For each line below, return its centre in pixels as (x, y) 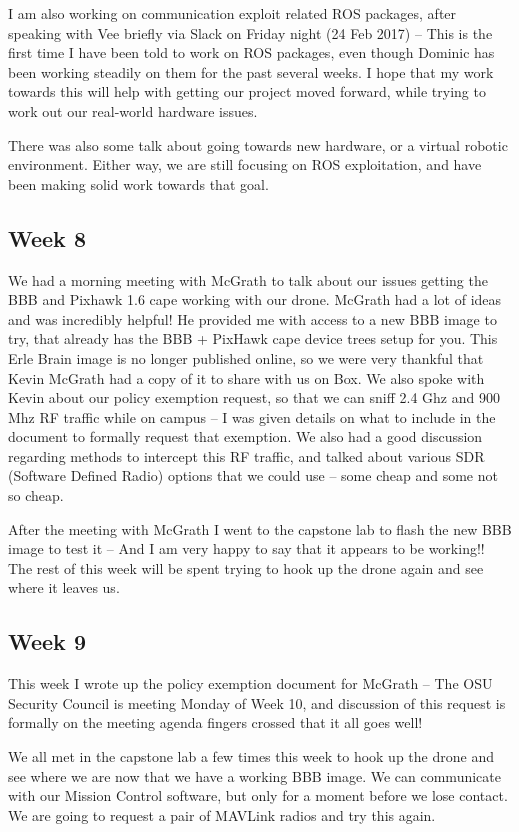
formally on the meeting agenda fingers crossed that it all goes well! (215, 722)
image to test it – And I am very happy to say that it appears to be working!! (246, 548)
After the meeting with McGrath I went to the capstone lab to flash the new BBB (260, 528)
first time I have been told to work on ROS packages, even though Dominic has (251, 52)
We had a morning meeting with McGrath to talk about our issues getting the (248, 279)
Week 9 (47, 641)
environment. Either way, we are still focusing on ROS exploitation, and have (245, 164)
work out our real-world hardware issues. (133, 110)
